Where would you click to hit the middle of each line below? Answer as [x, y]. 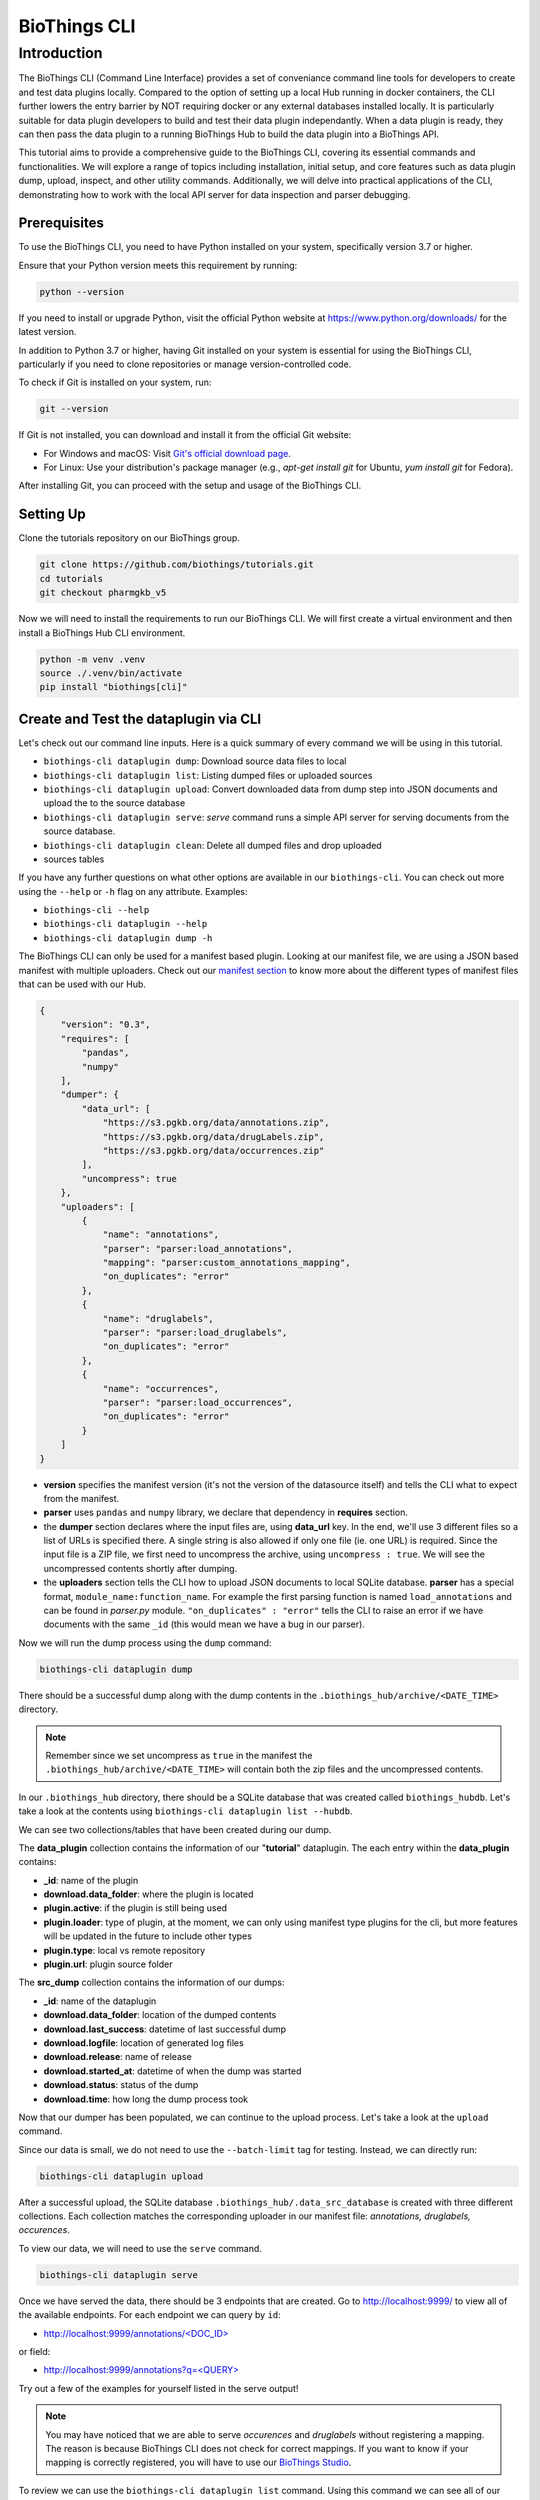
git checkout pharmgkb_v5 [103, 593]
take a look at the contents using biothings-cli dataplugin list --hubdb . [186, 1811]
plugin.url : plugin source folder [108, 1964]
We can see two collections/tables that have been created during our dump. [175, 1829]
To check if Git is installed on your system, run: [115, 382]
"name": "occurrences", [161, 1388]
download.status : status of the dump [121, 2085]
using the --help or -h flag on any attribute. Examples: [133, 891]
